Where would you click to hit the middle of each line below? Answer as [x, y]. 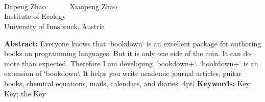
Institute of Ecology [35, 16]
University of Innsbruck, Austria [55, 26]
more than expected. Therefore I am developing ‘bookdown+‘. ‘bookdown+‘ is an [131, 63]
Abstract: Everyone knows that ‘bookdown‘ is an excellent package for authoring [133, 43]
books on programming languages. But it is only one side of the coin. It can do [128, 53]
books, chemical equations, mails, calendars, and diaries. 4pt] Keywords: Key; [128, 83]
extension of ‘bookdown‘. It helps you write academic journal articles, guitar [123, 73]
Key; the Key [25, 93]
